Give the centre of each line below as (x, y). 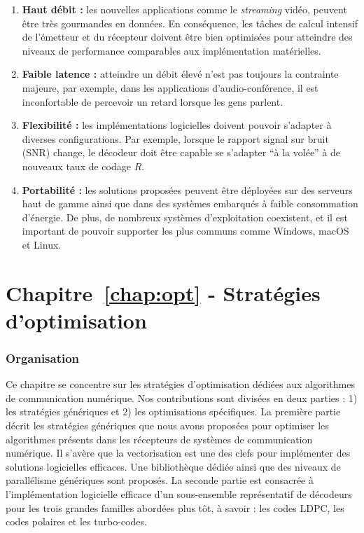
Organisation (43, 358)
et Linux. (42, 244)
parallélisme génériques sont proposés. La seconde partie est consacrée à (160, 480)
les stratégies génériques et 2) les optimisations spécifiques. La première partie (173, 411)
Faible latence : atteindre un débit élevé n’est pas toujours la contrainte (180, 74)
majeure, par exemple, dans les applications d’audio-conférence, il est (170, 87)
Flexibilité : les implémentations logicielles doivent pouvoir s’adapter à (177, 125)
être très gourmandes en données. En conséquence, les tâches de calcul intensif (190, 23)
